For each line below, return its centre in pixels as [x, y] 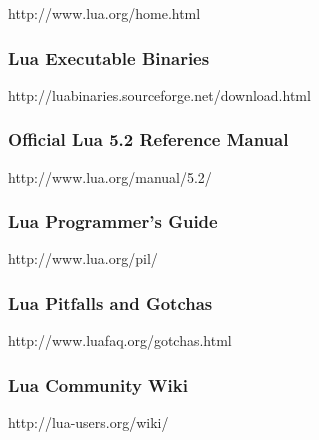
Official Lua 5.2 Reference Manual [148, 139]
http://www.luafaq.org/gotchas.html [120, 340]
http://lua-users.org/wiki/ [88, 422]
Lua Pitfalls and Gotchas [110, 302]
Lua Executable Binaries [109, 57]
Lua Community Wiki [98, 384]
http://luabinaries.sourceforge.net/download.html [159, 94]
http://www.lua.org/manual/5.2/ [110, 176]
